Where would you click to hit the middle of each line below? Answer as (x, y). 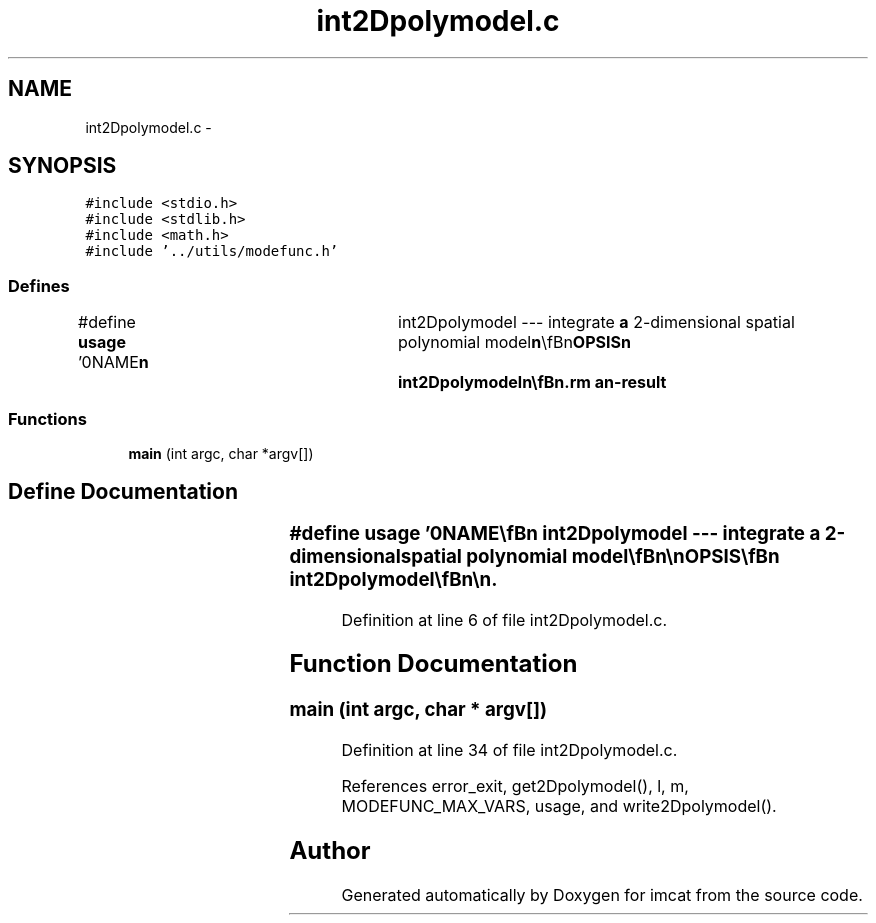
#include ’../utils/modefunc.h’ (212, 251)
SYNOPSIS (62, 166)
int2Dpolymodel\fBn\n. (393, 579)
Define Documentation (123, 492)
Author (330, 850)
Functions (47, 418)
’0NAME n (113, 362)
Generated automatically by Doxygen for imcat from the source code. (602, 894)
